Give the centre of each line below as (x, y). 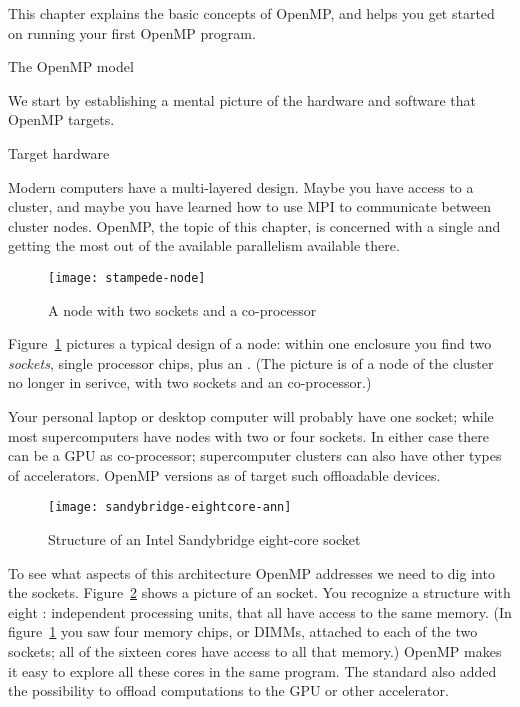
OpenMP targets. (61, 119)
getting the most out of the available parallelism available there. (204, 245)
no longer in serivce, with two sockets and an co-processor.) (190, 382)
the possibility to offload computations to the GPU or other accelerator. (228, 690)
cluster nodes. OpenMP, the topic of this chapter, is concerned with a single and (254, 225)
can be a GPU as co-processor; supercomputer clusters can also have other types (255, 455)
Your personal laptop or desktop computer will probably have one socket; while (251, 415)
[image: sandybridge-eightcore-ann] (170, 507)
